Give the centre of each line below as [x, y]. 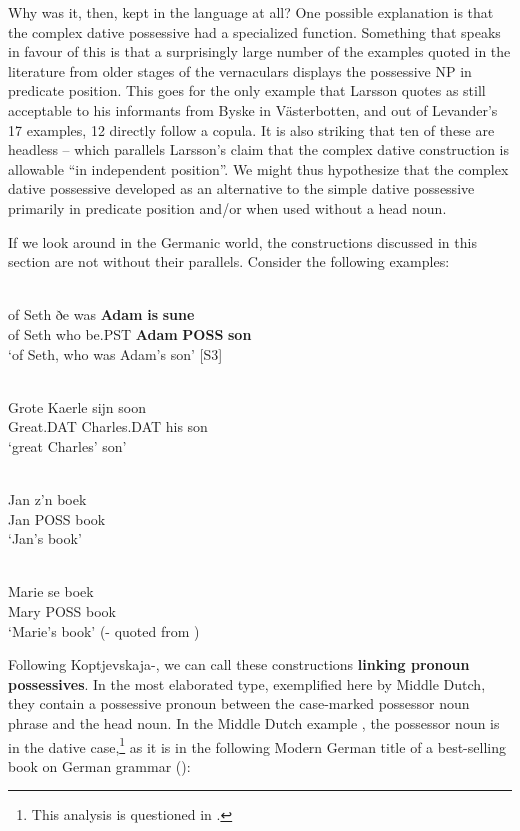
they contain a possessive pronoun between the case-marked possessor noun [239, 703]
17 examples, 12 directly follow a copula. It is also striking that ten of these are [251, 129]
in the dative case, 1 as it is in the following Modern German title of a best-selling [257, 745]
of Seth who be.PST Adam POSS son [130, 333]
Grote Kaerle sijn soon [77, 406]
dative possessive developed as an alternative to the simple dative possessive [241, 188]
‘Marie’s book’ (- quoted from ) [104, 630]
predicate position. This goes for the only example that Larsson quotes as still [247, 90]
